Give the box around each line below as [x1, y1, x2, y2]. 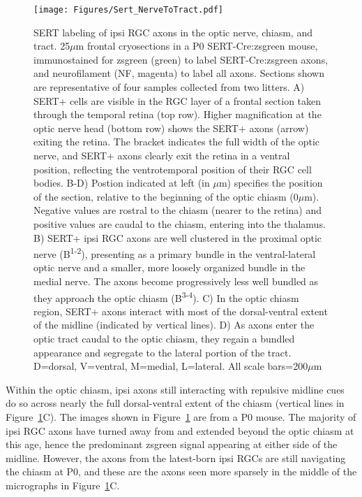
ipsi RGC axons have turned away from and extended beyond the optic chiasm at [6, 423, 354, 438]
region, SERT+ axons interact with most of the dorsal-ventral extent [33, 303, 328, 318]
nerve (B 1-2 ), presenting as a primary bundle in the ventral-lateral [33, 245, 316, 261]
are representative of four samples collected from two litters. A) [33, 80, 305, 94]
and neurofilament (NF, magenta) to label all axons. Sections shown [33, 66, 324, 80]
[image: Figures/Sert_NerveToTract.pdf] [33, 5, 224, 15]
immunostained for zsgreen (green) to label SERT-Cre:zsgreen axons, [33, 52, 329, 66]
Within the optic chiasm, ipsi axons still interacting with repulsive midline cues [6, 382, 345, 396]
